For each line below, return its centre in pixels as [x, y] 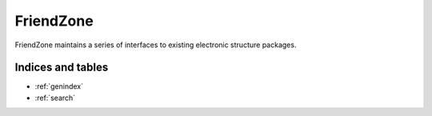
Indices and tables [62, 68]
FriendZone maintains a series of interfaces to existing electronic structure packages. [156, 45]
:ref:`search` [55, 98]
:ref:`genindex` [59, 86]
